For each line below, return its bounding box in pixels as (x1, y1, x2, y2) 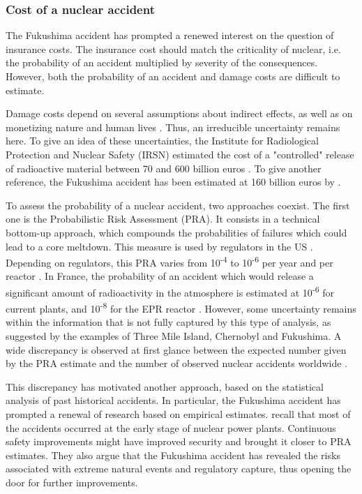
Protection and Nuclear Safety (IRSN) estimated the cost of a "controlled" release (6, 147, 354, 161)
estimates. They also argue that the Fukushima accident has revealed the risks (6, 447, 340, 462)
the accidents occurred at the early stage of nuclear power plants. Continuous (6, 420, 336, 435)
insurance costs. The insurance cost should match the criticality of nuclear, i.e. (6, 41, 341, 56)
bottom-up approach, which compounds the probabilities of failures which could (6, 225, 347, 239)
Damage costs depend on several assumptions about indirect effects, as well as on (6, 106, 353, 121)
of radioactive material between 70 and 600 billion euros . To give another (6, 160, 322, 175)
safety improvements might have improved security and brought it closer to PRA (6, 434, 352, 449)
